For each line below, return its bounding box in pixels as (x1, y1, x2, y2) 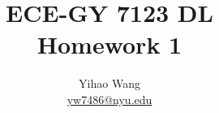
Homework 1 (36, 28, 182, 61)
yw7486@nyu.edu (67, 90, 152, 107)
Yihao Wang (79, 75, 140, 92)
